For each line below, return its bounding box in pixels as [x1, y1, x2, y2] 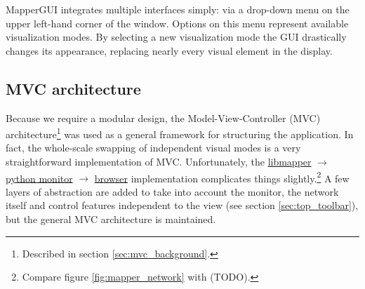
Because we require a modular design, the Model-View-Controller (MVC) [6, 110, 321, 125]
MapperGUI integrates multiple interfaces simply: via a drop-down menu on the [6, 2, 350, 16]
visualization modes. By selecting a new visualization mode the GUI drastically [6, 29, 347, 44]
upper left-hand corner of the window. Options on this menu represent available [6, 15, 349, 30]
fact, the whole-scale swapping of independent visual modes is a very [6, 140, 301, 155]
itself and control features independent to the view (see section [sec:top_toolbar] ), [6, 198, 359, 213]
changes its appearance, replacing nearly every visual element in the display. [6, 43, 333, 58]
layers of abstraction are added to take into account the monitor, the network [6, 184, 339, 199]
